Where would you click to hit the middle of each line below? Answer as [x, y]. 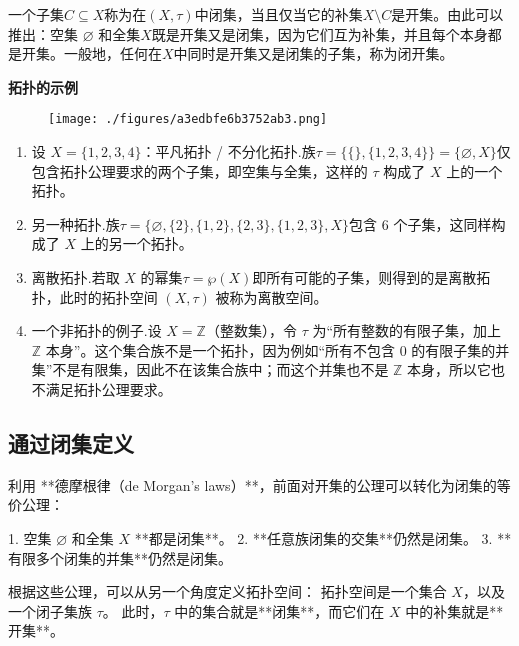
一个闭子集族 [50, 610]
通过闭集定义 [71, 442]
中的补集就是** [454, 610]
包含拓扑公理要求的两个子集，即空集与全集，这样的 [199, 170]
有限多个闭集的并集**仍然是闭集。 [120, 557]
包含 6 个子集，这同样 [420, 223]
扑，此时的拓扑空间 [94, 296]
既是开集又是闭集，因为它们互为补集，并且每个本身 [319, 33]
